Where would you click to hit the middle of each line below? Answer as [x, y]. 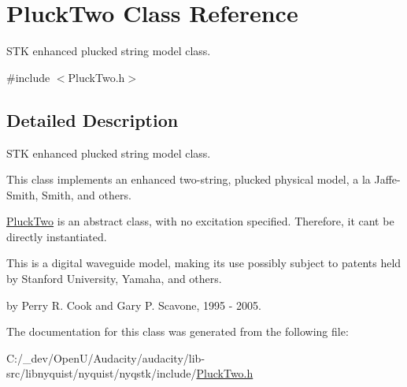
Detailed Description [92, 119]
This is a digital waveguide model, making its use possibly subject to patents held [204, 263]
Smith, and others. [87, 194]
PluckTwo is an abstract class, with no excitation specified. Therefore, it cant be [200, 221]
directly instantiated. [57, 236]
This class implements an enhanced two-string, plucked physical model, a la [189, 179]
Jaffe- [387, 179]
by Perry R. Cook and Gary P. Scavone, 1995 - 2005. [134, 305]
